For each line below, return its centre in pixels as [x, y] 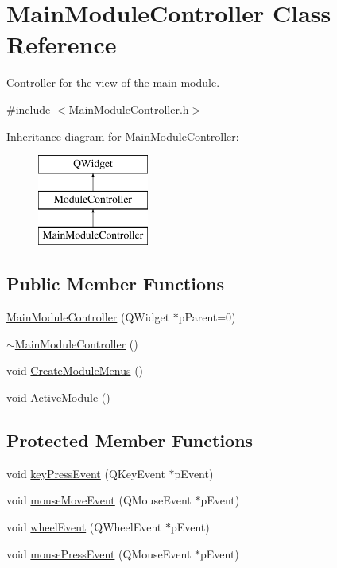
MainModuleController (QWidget [88, 317]
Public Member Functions [115, 284]
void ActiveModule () [58, 397]
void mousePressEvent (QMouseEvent [99, 553]
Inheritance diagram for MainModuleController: [123, 136]
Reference [62, 44]
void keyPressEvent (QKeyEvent [86, 473]
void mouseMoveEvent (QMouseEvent [99, 500]
